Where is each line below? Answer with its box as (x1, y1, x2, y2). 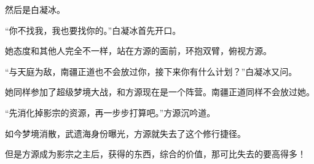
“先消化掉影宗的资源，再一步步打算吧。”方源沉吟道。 (5, 106, 216, 119)
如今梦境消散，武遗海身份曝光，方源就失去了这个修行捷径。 (5, 127, 246, 139)
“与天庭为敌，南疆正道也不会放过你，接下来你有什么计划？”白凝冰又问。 (5, 64, 297, 77)
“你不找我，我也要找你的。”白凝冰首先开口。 (5, 23, 181, 36)
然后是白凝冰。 (5, 3, 65, 15)
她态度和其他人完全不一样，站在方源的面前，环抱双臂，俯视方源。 (5, 44, 272, 57)
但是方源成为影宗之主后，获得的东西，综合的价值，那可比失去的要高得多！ (5, 147, 306, 160)
